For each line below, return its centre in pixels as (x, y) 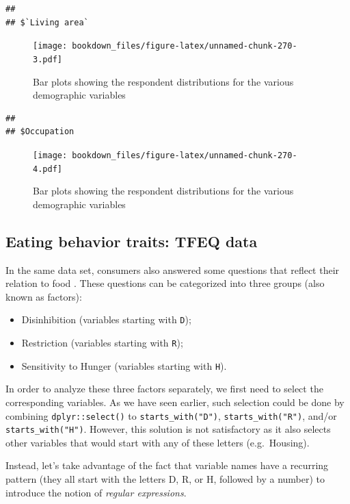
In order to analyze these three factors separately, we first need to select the (164, 389)
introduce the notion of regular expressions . (96, 492)
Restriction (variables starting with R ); (102, 343)
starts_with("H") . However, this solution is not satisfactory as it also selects (168, 429)
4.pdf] (48, 169)
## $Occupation (40, 132)
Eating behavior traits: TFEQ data (132, 241)
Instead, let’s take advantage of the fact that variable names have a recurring (167, 465)
